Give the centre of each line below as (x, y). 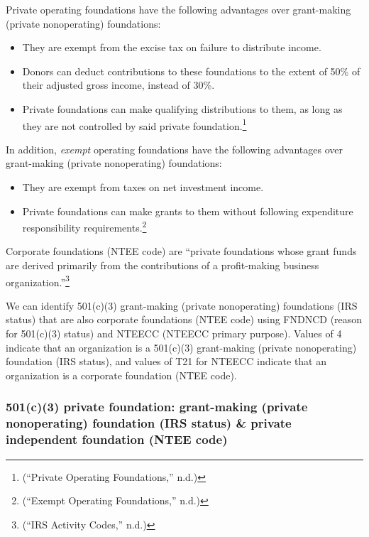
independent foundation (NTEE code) (117, 439)
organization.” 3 (38, 281)
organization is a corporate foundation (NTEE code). (121, 375)
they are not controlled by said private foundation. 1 (134, 124)
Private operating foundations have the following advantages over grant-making (178, 9)
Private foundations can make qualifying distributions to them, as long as (182, 108)
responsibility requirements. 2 (84, 226)
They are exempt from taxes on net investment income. (143, 187)
